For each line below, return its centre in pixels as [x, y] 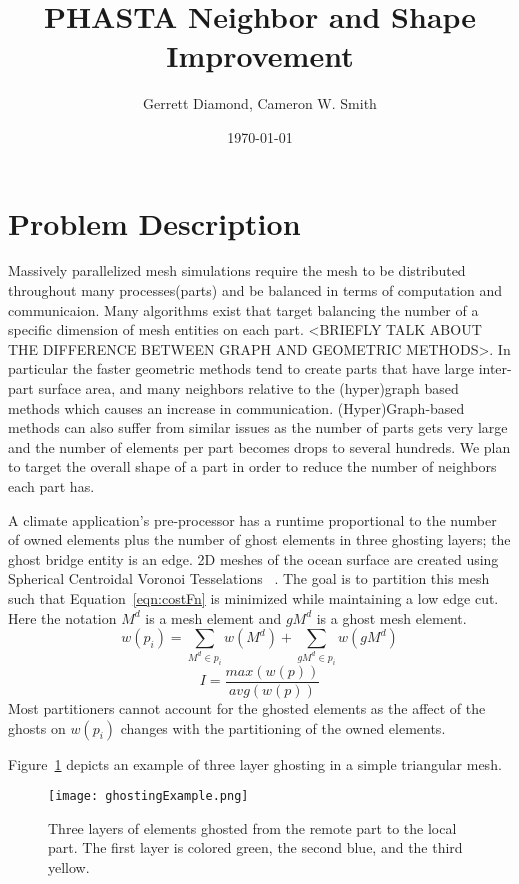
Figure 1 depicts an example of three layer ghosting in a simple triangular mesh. [255, 763]
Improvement [260, 55]
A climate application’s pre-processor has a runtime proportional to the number [252, 519]
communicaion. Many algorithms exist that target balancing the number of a [243, 309]
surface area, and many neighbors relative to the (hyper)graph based [248, 388]
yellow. [69, 867]
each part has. [51, 485]
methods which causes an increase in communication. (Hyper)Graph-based [236, 407]
